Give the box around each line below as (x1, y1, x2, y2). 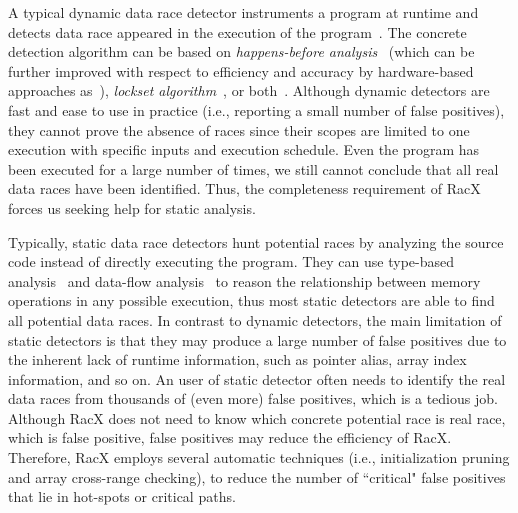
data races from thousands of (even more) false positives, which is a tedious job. (8, 388, 498, 409)
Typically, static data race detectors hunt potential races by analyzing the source (8, 231, 504, 252)
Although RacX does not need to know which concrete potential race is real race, (8, 407, 506, 428)
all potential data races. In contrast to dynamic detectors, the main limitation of (8, 309, 502, 330)
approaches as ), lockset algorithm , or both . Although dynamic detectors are (8, 80, 490, 101)
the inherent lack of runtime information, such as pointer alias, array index (8, 349, 467, 370)
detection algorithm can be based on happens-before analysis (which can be (8, 41, 475, 62)
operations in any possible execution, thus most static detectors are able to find (8, 290, 495, 311)
